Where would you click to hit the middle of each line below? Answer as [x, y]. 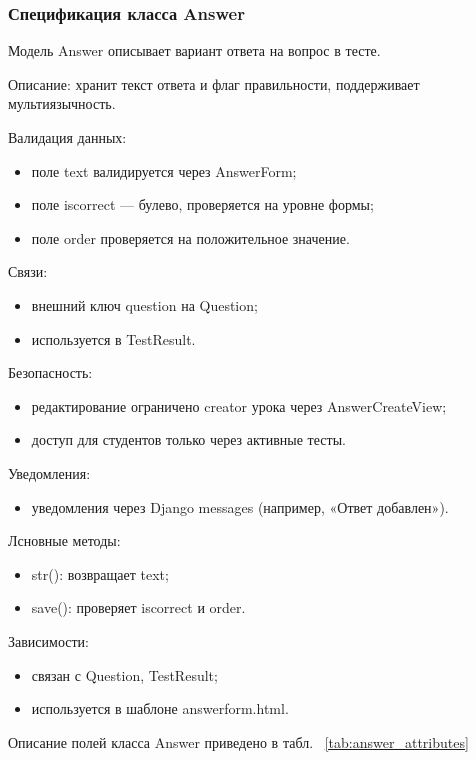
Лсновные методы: [64, 540]
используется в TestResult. [113, 338]
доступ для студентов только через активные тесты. [188, 439]
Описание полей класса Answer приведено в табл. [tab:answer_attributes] [238, 741]
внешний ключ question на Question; [144, 304]
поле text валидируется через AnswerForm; [164, 170]
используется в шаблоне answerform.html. [160, 708]
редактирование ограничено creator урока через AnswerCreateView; [239, 405]
